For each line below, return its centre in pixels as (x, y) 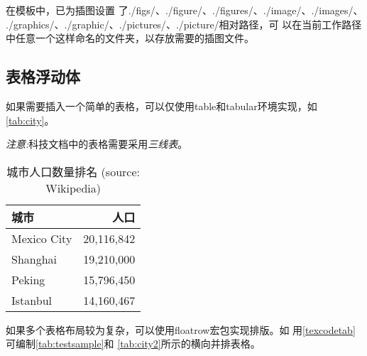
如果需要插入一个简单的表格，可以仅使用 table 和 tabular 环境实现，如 (161, 106)
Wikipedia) (73, 188)
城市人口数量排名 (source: (73, 171)
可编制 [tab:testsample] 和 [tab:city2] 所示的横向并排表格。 (133, 344)
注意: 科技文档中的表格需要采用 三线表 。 (97, 144)
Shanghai (34, 259)
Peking (28, 279)
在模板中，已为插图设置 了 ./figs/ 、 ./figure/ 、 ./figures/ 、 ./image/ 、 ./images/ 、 (185, 10)
